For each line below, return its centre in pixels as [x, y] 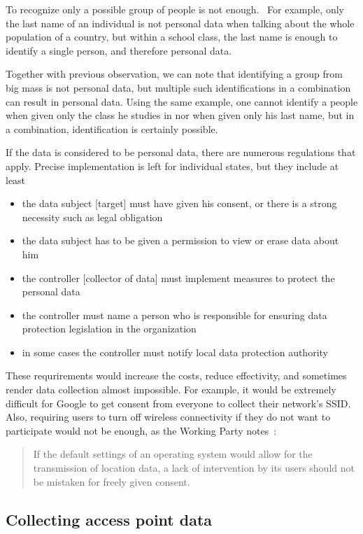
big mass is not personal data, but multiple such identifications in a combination [178, 87]
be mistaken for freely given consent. [112, 481]
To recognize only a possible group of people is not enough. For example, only [175, 9]
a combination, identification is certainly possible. [112, 128]
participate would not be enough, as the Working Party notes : [141, 430]
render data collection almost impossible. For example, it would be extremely [171, 389]
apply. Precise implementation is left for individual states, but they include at [172, 166]
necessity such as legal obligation [92, 217]
